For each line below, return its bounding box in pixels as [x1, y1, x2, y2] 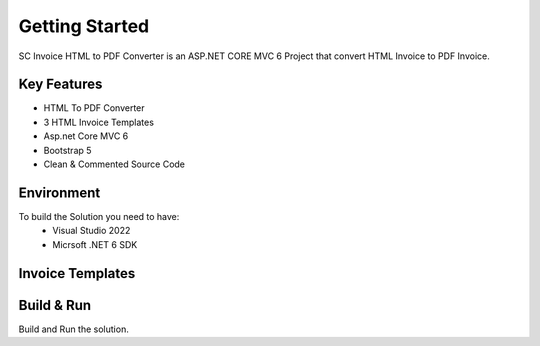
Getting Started [18, 15, 150, 37]
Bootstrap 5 [43, 144, 92, 156]
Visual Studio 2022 [52, 225, 131, 237]
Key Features [18, 76, 103, 93]
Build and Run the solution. [18, 323, 129, 335]
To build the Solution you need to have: [18, 210, 180, 222]
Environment [18, 184, 101, 201]
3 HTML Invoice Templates [43, 116, 155, 128]
